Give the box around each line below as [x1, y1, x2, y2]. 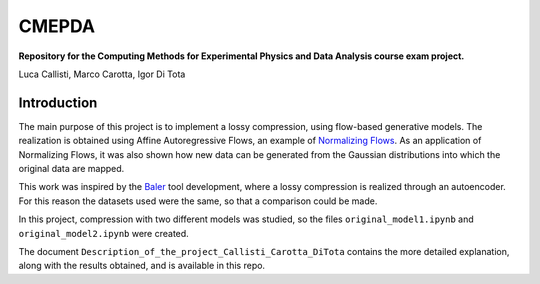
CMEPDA [18, 15, 95, 37]
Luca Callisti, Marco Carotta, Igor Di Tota [18, 68, 186, 80]
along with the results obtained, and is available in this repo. [18, 260, 265, 272]
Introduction [18, 94, 98, 111]
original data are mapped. [18, 163, 125, 175]
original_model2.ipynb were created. [18, 227, 189, 239]
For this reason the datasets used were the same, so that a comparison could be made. [18, 195, 378, 207]
